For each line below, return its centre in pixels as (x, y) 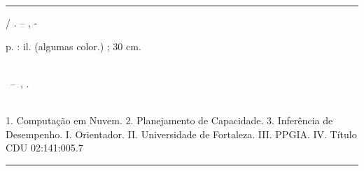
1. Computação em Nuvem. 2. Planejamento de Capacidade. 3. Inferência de (169, 120)
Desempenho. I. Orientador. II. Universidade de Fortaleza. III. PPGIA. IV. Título (181, 134)
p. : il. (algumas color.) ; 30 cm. (73, 46)
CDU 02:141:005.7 (44, 148)
